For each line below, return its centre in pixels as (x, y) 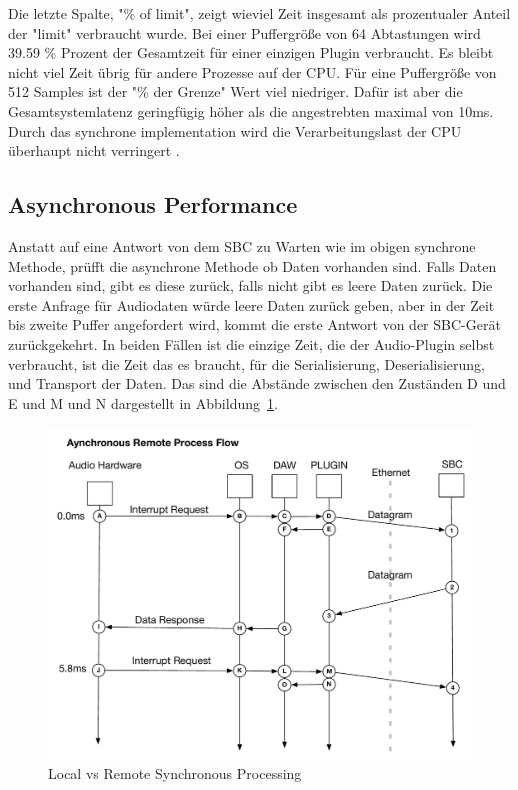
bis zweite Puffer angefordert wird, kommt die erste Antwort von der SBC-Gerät (254, 324)
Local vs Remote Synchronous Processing (175, 773)
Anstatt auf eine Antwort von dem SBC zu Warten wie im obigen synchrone (242, 245)
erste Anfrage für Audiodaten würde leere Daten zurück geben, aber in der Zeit (251, 304)
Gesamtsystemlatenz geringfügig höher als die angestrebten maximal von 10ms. (251, 110)
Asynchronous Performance (153, 204)
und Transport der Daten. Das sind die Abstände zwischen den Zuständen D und (257, 383)
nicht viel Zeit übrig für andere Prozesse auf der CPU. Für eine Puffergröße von (252, 71)
